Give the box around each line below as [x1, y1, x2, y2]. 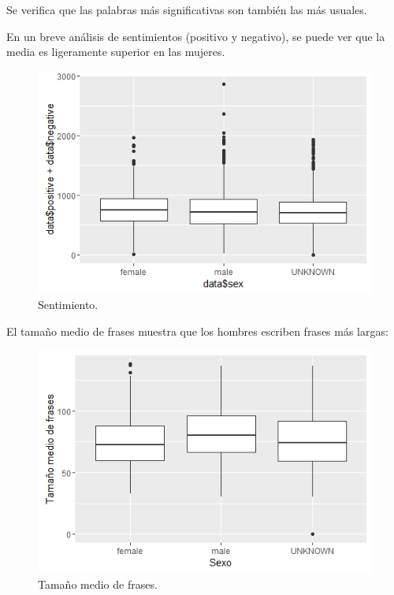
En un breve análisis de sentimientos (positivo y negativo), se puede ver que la [6, 28, 385, 44]
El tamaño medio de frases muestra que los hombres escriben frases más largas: [6, 322, 388, 339]
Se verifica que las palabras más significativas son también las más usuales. [6, 2, 367, 17]
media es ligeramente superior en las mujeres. [6, 43, 225, 60]
